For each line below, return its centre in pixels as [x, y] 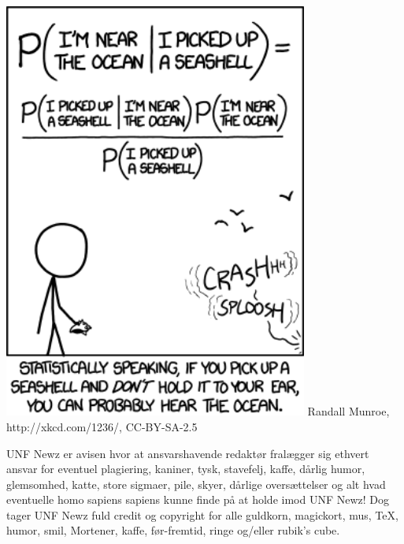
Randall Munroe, [348, 411]
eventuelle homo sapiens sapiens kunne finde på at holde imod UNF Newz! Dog [198, 499]
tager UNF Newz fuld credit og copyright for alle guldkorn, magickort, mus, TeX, [202, 514]
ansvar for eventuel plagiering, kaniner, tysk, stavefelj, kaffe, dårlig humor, [186, 469]
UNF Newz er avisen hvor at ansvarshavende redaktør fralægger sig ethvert [188, 453]
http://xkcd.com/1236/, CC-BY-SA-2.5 [102, 426]
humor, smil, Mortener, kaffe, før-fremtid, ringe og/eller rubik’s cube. [173, 530]
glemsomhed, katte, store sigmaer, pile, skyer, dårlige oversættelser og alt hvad [196, 484]
